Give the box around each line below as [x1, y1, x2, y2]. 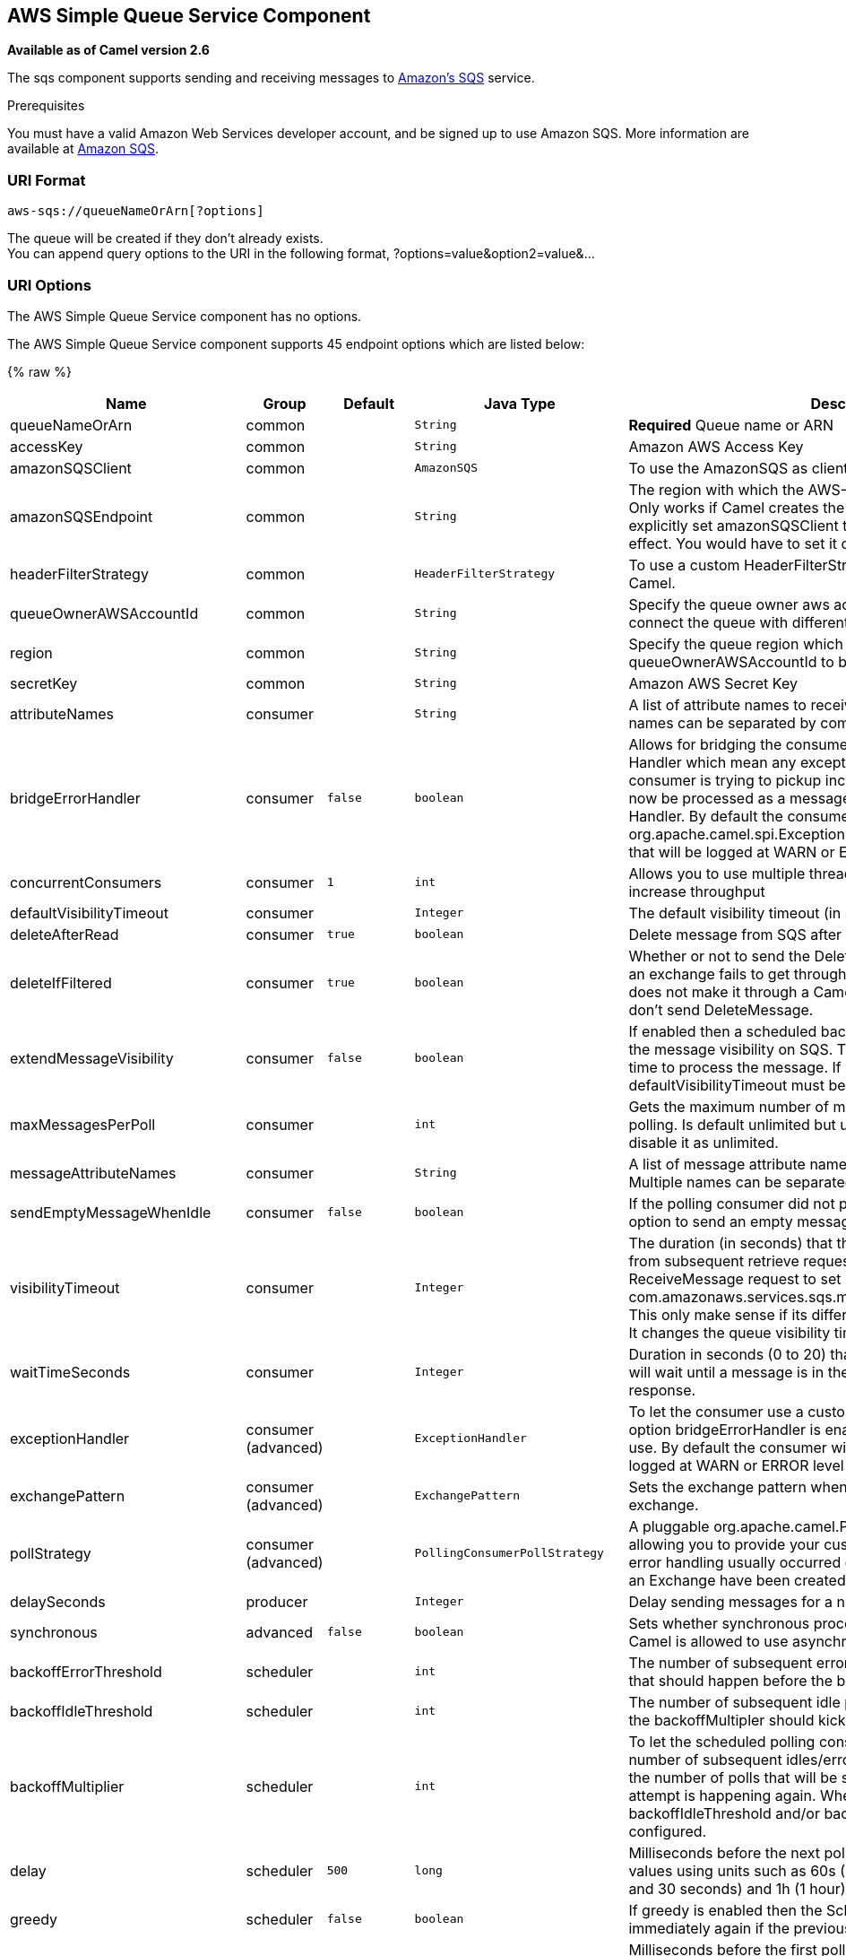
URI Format [7, 170, 86, 189]
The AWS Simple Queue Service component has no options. [7, 308, 362, 324]
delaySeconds [10, 1592, 106, 1611]
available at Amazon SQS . [7, 141, 160, 157]
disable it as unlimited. [628, 1133, 779, 1152]
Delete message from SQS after [628, 925, 842, 943]
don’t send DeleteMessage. [628, 1000, 814, 1019]
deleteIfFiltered [10, 973, 112, 992]
